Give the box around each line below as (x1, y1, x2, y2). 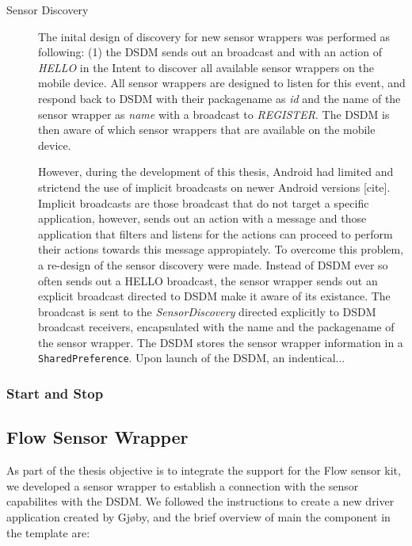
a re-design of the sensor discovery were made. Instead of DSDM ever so (38, 256, 388, 273)
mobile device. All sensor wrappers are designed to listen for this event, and (38, 74, 406, 91)
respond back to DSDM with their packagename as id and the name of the (38, 90, 401, 106)
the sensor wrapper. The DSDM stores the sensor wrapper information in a (38, 334, 403, 350)
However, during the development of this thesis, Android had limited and (38, 163, 394, 180)
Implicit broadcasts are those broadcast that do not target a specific (38, 194, 369, 211)
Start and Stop (6, 384, 104, 403)
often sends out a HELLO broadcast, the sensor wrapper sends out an (38, 272, 378, 288)
